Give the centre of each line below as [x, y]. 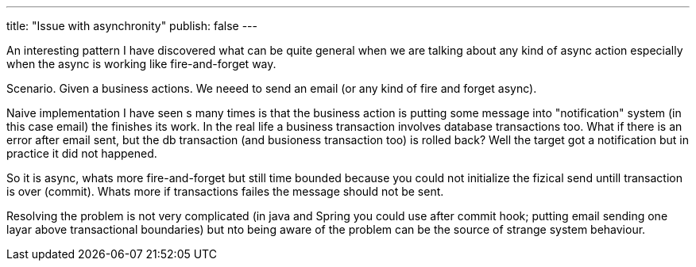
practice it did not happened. [82, 153]
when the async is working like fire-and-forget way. [141, 64]
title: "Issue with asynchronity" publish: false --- [132, 26]
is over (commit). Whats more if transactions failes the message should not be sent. [225, 191]
